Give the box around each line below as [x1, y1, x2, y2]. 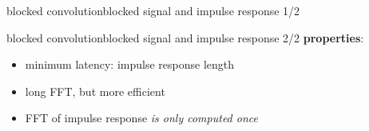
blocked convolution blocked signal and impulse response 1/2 [6, 2, 300, 18]
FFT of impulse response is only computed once [25, 109, 258, 126]
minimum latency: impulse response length [25, 56, 235, 73]
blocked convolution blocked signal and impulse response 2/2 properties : [6, 29, 364, 46]
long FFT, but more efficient [25, 82, 165, 99]
